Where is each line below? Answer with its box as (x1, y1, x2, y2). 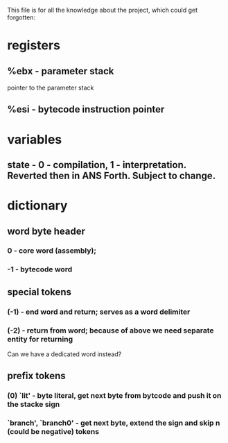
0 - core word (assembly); (7, 246, 97, 256)
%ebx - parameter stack (7, 65, 114, 77)
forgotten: (7, 13, 36, 22)
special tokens (7, 286, 71, 298)
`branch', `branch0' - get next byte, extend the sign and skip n (7, 418, 220, 428)
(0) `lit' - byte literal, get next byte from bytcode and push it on (7, 391, 222, 401)
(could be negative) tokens (7, 427, 99, 437)
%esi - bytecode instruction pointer (7, 103, 165, 115)
